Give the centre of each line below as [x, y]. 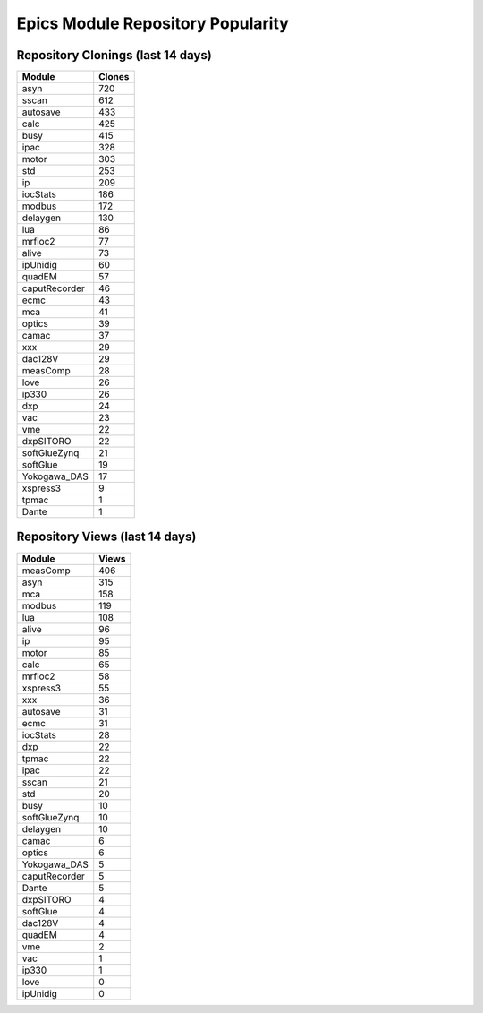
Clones [114, 77]
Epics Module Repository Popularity [153, 23]
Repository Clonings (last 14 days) [114, 55]
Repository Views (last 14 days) [106, 537]
